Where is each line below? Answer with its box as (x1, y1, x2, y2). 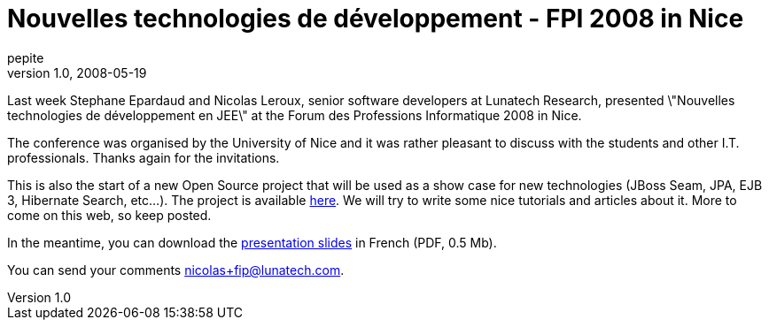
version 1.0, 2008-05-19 (7, 65, 147, 80)
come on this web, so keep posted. (7, 207, 212, 223)
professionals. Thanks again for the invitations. (7, 149, 280, 165)
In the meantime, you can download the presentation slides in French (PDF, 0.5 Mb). (7, 234, 497, 250)
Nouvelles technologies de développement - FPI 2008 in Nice (7, 4, 744, 34)
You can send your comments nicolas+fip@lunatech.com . (7, 262, 345, 278)
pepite (7, 49, 44, 65)
